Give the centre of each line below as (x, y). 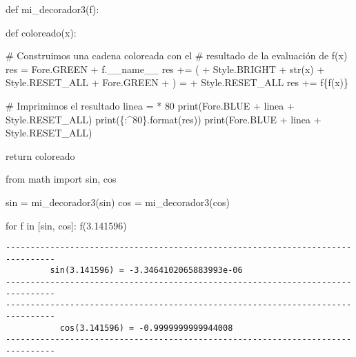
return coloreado (40, 155)
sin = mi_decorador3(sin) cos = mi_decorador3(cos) (118, 202)
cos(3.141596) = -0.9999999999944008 (146, 328)
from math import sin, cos (61, 179)
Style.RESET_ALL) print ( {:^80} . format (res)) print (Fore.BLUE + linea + (164, 119)
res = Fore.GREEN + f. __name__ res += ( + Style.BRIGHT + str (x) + (165, 69)
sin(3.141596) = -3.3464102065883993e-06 (146, 271)
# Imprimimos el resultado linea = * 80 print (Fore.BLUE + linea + (150, 105)
